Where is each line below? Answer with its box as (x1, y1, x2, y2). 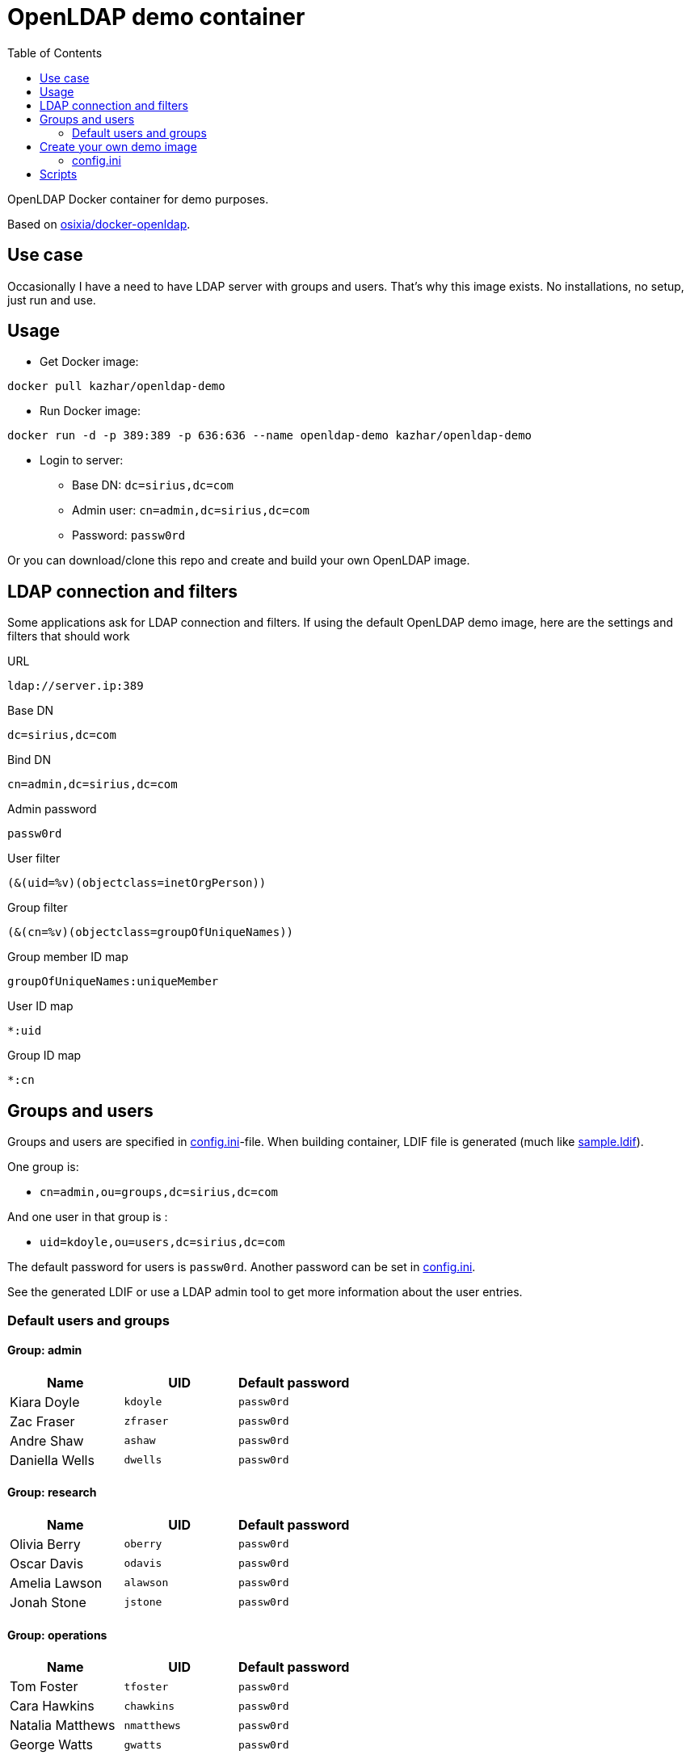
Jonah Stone (10, 1593, 86, 1610)
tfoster (124, 1680, 169, 1693)
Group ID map (7, 1048, 82, 1063)
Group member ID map (7, 950, 128, 964)
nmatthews (124, 1719, 181, 1732)
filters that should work (7, 629, 130, 644)
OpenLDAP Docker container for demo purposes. (7, 191, 269, 206)
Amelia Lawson (10, 1574, 103, 1591)
